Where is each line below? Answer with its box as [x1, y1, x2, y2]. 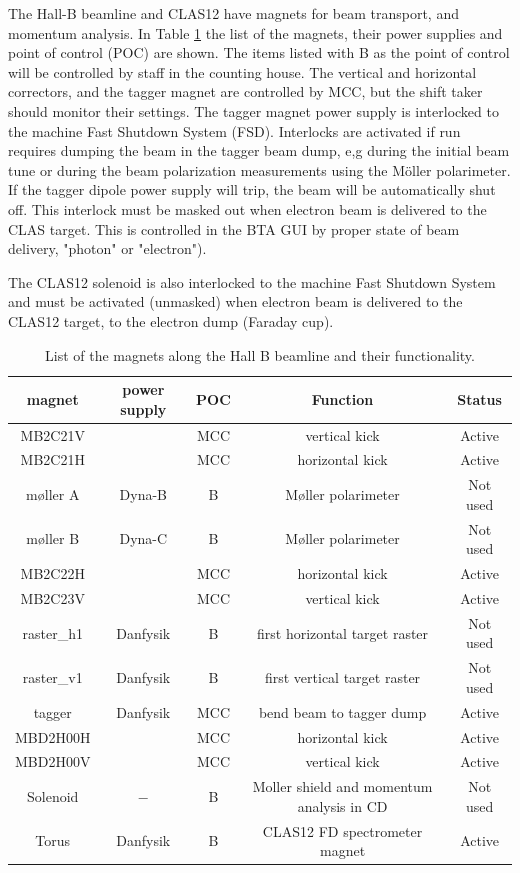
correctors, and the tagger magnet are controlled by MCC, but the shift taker [8, 81, 483, 102]
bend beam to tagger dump [258, 701, 427, 722]
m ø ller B [26, 528, 80, 549]
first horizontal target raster [256, 622, 429, 643]
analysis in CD [297, 795, 388, 816]
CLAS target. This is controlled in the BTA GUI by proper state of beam [8, 218, 460, 239]
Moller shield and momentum [252, 776, 433, 797]
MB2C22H [20, 563, 85, 584]
